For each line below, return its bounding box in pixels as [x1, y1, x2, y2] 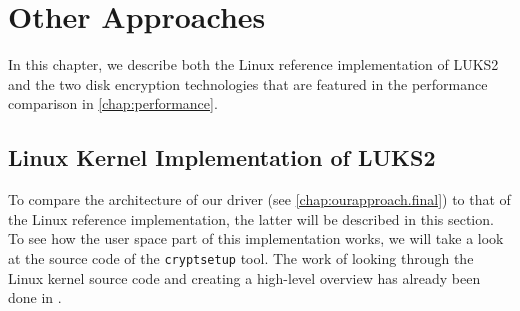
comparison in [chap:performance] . [8, 93, 218, 114]
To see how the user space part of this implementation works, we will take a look [8, 228, 504, 249]
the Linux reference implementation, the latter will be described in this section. [8, 208, 494, 229]
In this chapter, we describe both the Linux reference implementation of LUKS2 [8, 54, 499, 75]
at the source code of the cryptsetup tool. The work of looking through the [8, 247, 474, 268]
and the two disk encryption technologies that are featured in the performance [8, 73, 488, 94]
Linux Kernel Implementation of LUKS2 [8, 142, 436, 173]
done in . [8, 287, 62, 308]
